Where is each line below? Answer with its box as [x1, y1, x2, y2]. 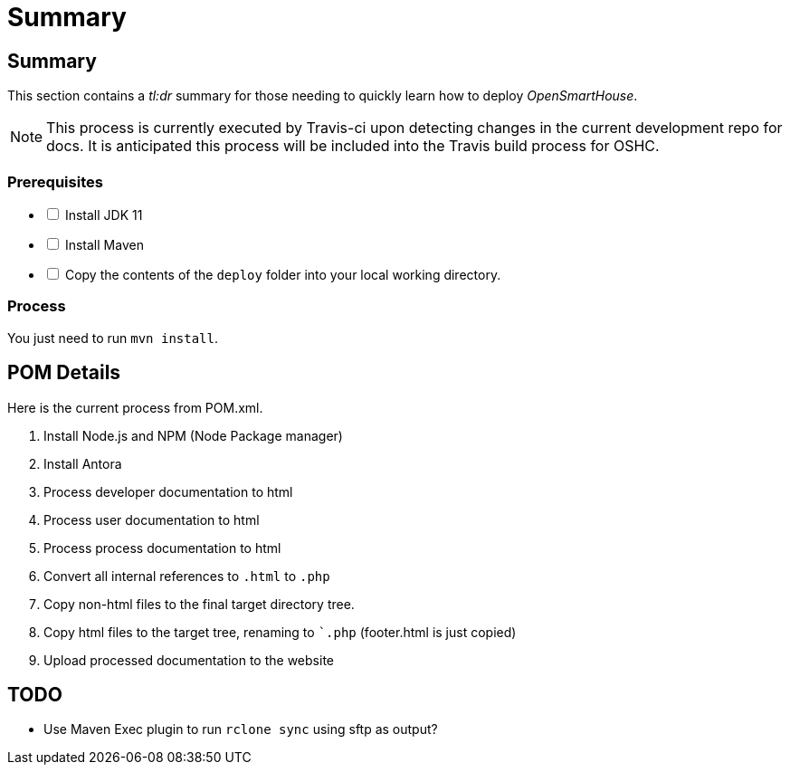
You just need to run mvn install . [7, 329, 219, 346]
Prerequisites [7, 172, 103, 191]
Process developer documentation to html [43, 483, 293, 500]
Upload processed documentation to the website [43, 652, 334, 668]
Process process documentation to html [43, 539, 281, 556]
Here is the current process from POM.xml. [7, 399, 263, 415]
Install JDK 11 [64, 206, 143, 223]
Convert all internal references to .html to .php [43, 567, 330, 584]
